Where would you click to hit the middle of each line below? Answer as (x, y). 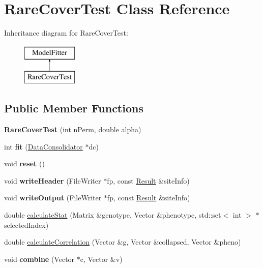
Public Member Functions (74, 108)
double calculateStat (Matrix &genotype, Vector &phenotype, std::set (113, 215)
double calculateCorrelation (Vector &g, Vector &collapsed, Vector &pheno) (123, 242)
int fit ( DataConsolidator (43, 146)
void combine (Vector (39, 259)
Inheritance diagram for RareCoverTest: (66, 33)
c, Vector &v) (101, 259)
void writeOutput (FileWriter (53, 198)
